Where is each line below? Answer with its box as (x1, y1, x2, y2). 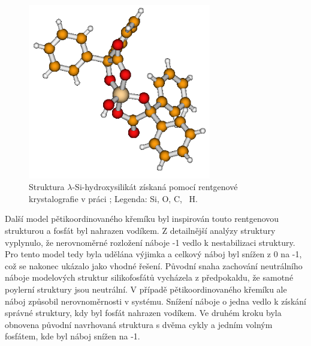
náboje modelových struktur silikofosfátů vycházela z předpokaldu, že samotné (5, 271, 294, 284)
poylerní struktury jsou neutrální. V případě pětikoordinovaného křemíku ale (5, 282, 287, 295)
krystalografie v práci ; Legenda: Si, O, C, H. (29, 192, 198, 204)
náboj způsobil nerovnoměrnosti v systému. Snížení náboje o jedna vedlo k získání (5, 294, 306, 307)
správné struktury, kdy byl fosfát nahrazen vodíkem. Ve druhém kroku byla (5, 306, 282, 319)
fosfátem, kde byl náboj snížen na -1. (5, 330, 140, 342)
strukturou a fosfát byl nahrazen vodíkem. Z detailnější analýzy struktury (5, 224, 276, 236)
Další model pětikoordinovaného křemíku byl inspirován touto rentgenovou (5, 212, 279, 225)
